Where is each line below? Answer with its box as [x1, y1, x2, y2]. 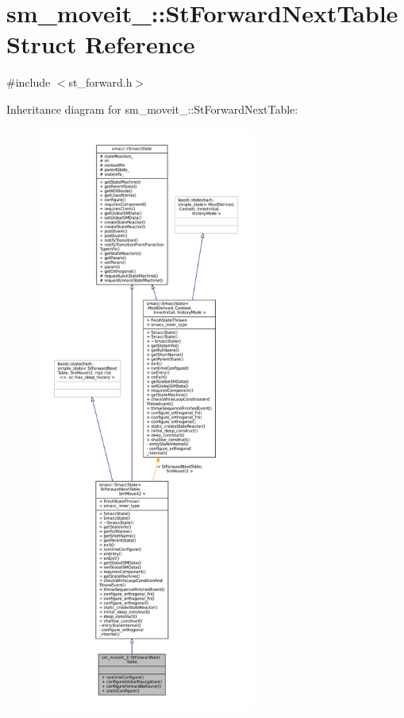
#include [6, 74, 51, 91]
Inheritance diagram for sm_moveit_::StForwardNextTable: [6, 100, 298, 117]
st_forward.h [68, 74, 133, 91]
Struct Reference [6, 28, 195, 60]
